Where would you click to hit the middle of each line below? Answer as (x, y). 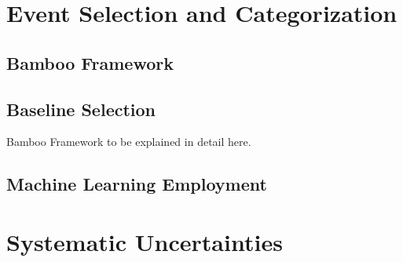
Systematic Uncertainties (145, 241)
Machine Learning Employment (137, 184)
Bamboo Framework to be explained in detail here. (129, 142)
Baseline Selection (81, 109)
